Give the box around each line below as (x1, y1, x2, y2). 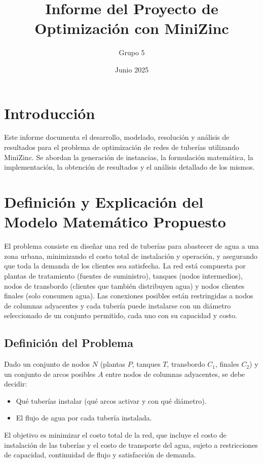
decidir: (4, 378, 27, 389)
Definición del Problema (4, 335, 133, 351)
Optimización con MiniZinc (34, 18, 229, 38)
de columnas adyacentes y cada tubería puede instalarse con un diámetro (4, 300, 231, 311)
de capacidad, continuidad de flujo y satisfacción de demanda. (4, 449, 196, 460)
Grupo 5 (119, 47, 145, 58)
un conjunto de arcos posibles (4, 368, 96, 379)
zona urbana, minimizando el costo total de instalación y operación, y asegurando (4, 250, 258, 261)
